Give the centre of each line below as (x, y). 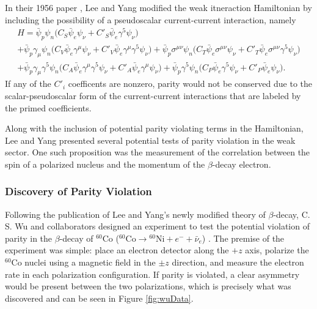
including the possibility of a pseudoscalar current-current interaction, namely (151, 19)
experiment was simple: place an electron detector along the (117, 250)
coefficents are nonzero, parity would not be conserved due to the (190, 84)
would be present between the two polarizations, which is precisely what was (148, 286)
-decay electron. (242, 164)
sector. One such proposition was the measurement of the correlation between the (158, 152)
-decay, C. (292, 214)
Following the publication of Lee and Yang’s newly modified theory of (135, 214)
